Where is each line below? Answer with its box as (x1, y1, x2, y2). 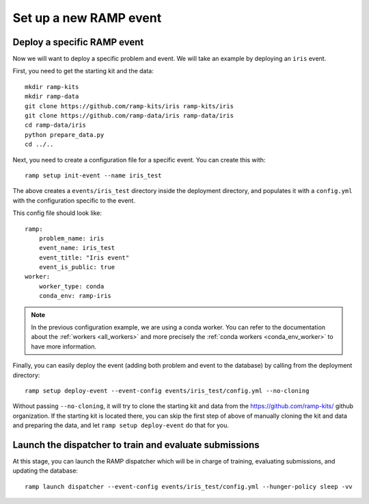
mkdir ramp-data (25, 92, 79, 101)
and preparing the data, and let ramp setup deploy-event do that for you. (12, 421, 229, 429)
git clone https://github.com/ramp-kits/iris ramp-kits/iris (25, 102, 234, 110)
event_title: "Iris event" (38, 253, 130, 262)
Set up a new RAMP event (12, 10, 162, 25)
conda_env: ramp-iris (38, 292, 112, 300)
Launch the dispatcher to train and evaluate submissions (12, 439, 260, 451)
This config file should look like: (12, 209, 102, 217)
